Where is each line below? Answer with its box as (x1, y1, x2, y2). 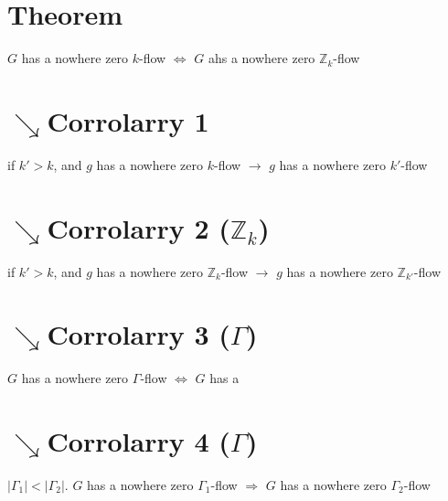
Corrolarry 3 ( (47, 315, 230, 353)
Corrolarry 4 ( (47, 422, 230, 460)
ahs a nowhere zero (208, 48, 315, 68)
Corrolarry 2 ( (47, 208, 230, 246)
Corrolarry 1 (47, 101, 209, 139)
